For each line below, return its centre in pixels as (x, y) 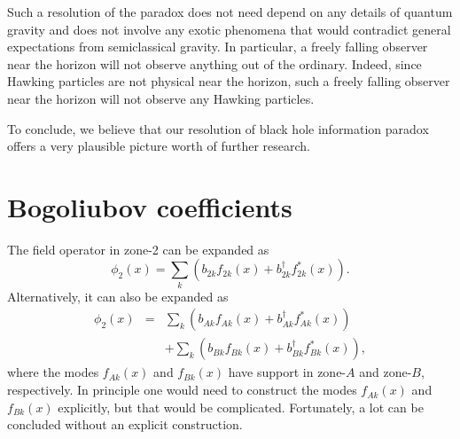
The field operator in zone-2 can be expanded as (138, 249)
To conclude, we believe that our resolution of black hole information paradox (218, 128)
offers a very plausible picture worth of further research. (159, 146)
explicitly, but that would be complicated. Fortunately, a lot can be (241, 407)
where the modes (53, 372)
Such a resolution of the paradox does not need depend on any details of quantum (230, 12)
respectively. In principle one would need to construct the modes (182, 390)
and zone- (386, 372)
